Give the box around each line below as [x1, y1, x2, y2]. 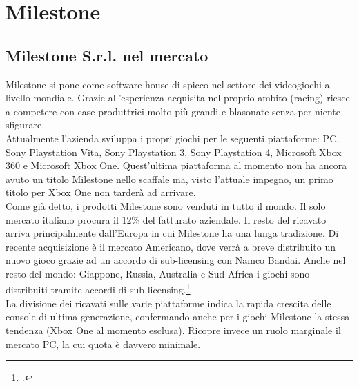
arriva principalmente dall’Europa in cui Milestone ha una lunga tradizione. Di [6, 226, 339, 240]
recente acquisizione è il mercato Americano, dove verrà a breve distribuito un [6, 239, 336, 253]
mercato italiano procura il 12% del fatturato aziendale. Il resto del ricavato [6, 212, 327, 226]
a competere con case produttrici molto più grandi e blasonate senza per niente [6, 104, 340, 118]
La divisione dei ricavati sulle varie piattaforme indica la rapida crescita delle [6, 295, 331, 310]
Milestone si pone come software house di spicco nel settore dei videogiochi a [6, 77, 330, 91]
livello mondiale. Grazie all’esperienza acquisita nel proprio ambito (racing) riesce [6, 90, 350, 105]
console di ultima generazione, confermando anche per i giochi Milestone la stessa [6, 309, 350, 324]
